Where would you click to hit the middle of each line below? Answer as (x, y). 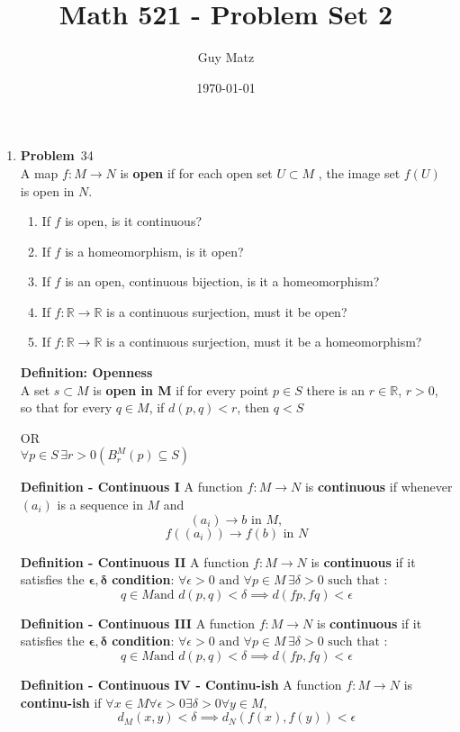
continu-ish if (61, 702)
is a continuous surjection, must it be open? (227, 311)
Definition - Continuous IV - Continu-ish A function (181, 684)
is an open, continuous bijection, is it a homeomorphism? (222, 281)
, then (253, 407)
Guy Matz (226, 57)
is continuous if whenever (379, 487)
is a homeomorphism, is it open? (154, 251)
